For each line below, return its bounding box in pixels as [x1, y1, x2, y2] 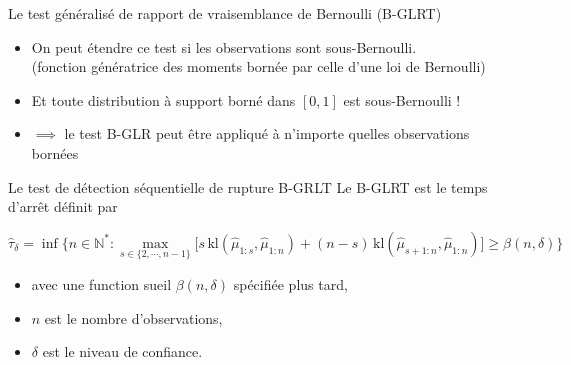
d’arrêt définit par [8, 196, 118, 217]
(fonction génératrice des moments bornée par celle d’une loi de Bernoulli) [31, 56, 486, 77]
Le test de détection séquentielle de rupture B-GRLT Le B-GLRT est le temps [8, 176, 488, 197]
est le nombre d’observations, [44, 307, 223, 328]
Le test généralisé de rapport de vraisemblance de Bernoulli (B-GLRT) [8, 3, 442, 23]
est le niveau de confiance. [42, 341, 203, 362]
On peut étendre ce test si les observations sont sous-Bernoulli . [31, 36, 417, 57]
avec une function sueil [31, 273, 172, 294]
